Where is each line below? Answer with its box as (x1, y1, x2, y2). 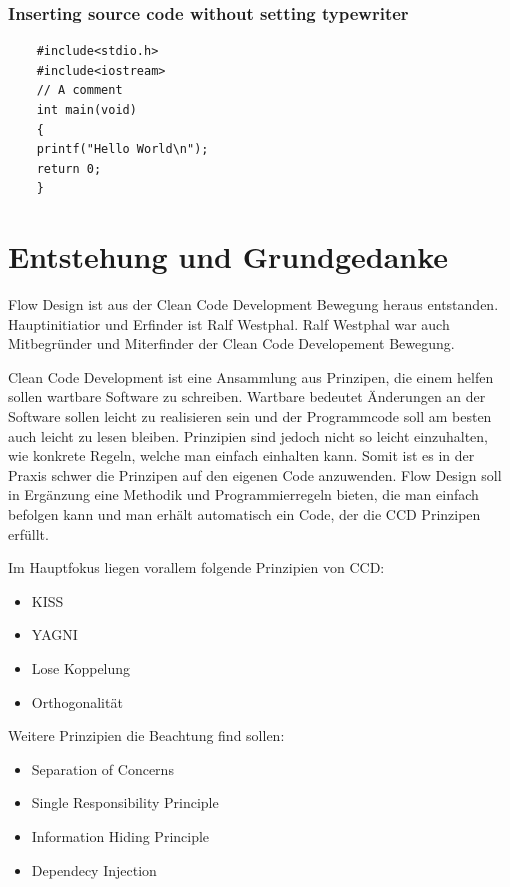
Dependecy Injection (31, 859, 157, 880)
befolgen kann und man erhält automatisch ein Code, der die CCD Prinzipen (8, 504, 481, 525)
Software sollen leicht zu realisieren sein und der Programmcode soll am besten (8, 406, 492, 427)
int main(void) (36, 103, 137, 117)
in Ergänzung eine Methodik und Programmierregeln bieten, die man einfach (8, 484, 479, 505)
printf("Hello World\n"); (36, 142, 209, 157)
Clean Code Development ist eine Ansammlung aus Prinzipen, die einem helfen (8, 366, 494, 387)
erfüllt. (8, 523, 49, 544)
